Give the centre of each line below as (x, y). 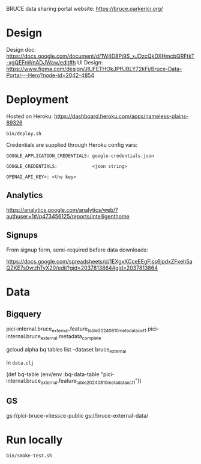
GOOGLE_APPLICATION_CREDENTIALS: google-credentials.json (80, 156)
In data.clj (20, 362)
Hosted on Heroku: (29, 116)
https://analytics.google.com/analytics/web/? (62, 209)
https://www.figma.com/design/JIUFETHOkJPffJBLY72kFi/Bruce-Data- (94, 69)
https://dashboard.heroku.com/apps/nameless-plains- (121, 116)
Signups (22, 235)
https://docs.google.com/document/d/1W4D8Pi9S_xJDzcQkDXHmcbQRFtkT (100, 56)
